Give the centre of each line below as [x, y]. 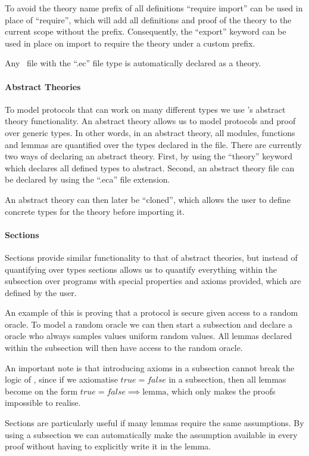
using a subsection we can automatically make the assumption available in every [151, 434]
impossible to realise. [43, 403]
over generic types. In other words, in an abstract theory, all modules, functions [150, 132]
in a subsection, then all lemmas [227, 379]
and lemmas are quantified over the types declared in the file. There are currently [153, 144]
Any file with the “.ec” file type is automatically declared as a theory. [133, 63]
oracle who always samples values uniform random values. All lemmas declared [149, 336]
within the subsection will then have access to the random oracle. [124, 348]
